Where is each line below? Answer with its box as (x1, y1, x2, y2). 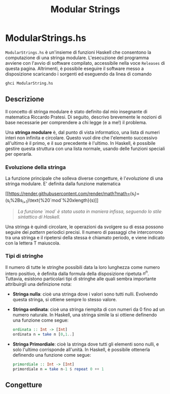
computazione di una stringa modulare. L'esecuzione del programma (5, 55, 149, 61)
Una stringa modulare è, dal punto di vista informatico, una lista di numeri (5, 129, 160, 135)
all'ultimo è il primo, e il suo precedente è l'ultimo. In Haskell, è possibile (5, 140, 156, 146)
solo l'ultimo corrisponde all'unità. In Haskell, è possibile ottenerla (12, 347, 150, 353)
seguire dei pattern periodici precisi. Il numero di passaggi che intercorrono (5, 229, 163, 235)
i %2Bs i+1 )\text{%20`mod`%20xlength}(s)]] (9, 197, 99, 205)
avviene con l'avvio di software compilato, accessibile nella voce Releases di (5, 60, 165, 66)
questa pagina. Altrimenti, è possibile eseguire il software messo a (5, 65, 144, 71)
